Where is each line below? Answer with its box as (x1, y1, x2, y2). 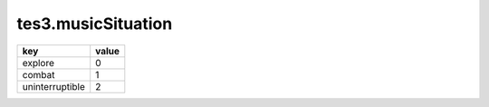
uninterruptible (22, 80, 86, 92)
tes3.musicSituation (16, 14, 173, 34)
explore (22, 56, 54, 69)
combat (22, 68, 55, 81)
